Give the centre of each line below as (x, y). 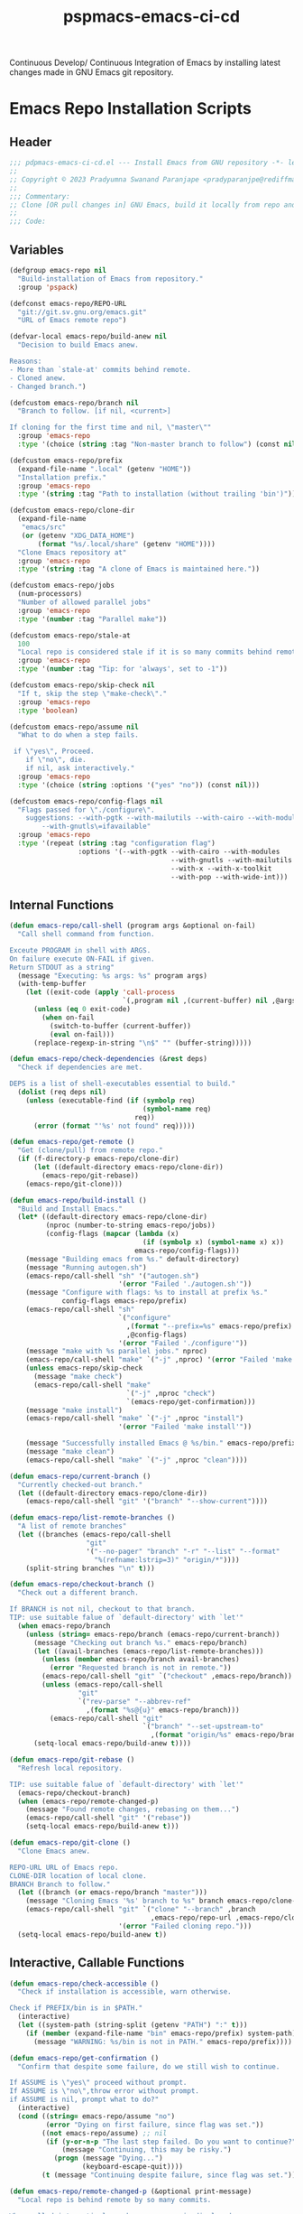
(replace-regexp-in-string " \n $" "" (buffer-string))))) (142, 1043)
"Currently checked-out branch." (80, 1484)
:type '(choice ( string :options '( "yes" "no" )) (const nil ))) (138, 785)
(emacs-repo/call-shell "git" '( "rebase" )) (109, 1818)
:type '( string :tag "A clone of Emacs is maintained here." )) (138, 569)
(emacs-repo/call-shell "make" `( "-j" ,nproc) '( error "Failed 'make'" (163, 1360)
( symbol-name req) (177, 1109)
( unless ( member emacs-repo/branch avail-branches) (141, 1660)
